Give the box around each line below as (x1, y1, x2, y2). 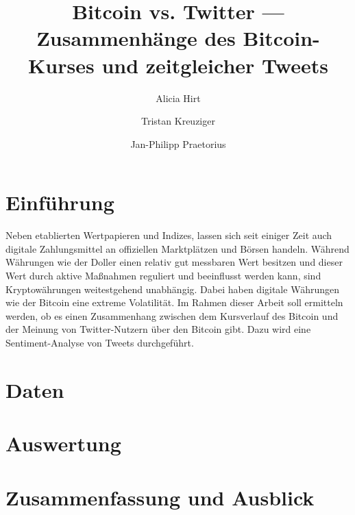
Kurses (28, 51, 95, 79)
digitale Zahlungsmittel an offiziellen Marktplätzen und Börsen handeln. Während (5, 241, 350, 255)
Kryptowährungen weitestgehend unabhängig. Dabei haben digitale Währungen (5, 281, 339, 296)
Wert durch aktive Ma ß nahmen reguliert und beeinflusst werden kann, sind (5, 268, 321, 282)
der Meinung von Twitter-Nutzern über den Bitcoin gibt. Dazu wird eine (5, 322, 311, 336)
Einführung (5, 188, 114, 216)
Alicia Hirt (156, 90, 201, 105)
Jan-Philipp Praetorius (130, 136, 226, 151)
